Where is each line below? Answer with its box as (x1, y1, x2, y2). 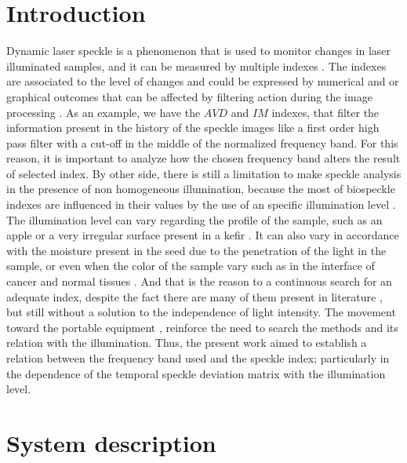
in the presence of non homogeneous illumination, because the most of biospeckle (6, 180, 395, 197)
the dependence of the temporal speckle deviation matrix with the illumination (6, 365, 386, 381)
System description (6, 426, 216, 458)
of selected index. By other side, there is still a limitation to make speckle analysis (6, 165, 402, 181)
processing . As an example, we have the (6, 104, 201, 120)
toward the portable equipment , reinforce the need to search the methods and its (6, 319, 398, 335)
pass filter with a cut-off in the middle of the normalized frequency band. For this (6, 134, 398, 151)
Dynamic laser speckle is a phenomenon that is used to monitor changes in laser (6, 42, 391, 59)
